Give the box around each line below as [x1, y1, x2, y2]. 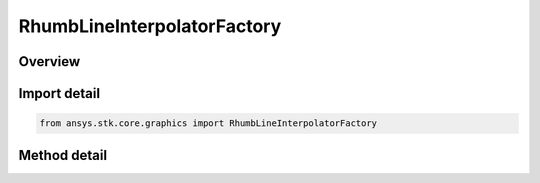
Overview [18, 53, 81, 70]
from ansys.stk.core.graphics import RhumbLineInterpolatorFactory [39, 118, 378, 129]
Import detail [18, 85, 100, 102]
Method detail [18, 146, 108, 164]
